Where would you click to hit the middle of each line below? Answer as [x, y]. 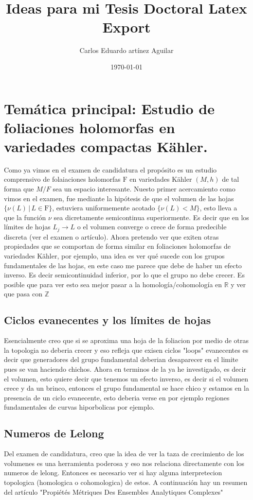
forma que [19, 189]
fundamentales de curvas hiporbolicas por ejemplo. [79, 407]
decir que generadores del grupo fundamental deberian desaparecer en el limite [121, 359]
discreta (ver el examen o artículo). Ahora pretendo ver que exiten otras [111, 236]
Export [126, 27]
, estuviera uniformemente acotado [104, 208]
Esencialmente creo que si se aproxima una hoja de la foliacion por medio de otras [126, 340]
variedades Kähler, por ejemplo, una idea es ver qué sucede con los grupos [114, 256]
